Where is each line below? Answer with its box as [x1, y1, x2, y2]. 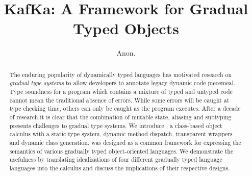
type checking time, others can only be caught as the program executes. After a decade [9, 104, 241, 113]
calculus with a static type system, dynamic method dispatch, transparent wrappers [9, 130, 233, 138]
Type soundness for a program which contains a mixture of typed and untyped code [9, 87, 233, 96]
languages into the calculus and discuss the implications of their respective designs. [9, 163, 230, 172]
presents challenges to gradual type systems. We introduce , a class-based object [9, 121, 222, 130]
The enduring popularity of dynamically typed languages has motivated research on [9, 70, 232, 79]
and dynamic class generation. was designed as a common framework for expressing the [9, 138, 241, 146]
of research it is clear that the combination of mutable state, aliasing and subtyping [9, 112, 232, 121]
